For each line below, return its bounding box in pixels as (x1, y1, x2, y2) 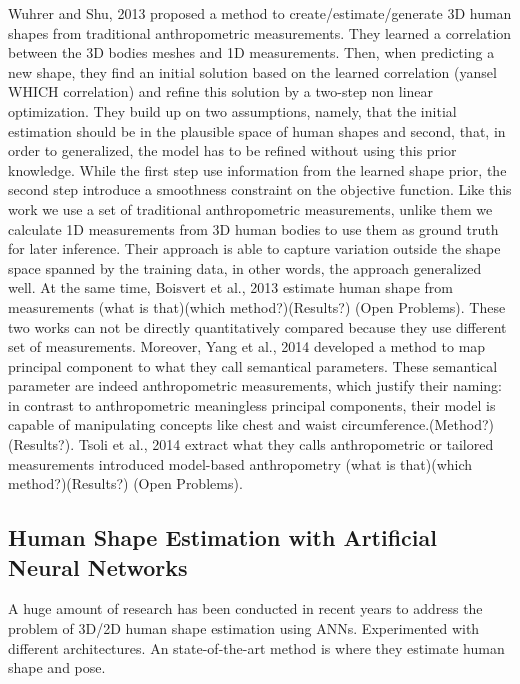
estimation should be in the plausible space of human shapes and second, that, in (8, 120, 506, 141)
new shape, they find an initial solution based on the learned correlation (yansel (8, 61, 497, 82)
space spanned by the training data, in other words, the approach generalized (8, 257, 482, 278)
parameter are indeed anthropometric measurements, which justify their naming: (8, 375, 503, 396)
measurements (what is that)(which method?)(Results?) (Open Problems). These (8, 296, 506, 317)
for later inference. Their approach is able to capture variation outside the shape (8, 238, 501, 259)
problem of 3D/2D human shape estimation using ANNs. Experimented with (8, 618, 480, 639)
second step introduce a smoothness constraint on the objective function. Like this (8, 179, 512, 200)
